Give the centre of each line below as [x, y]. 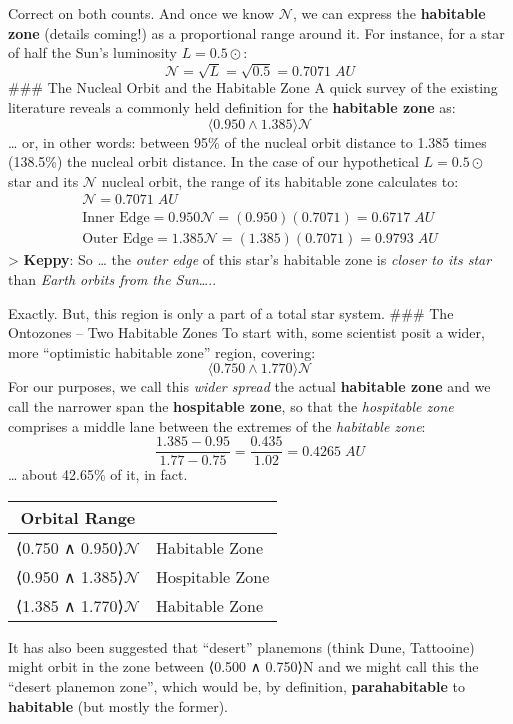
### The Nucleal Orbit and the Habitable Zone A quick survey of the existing [253, 87]
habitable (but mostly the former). [118, 705]
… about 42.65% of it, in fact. [98, 474]
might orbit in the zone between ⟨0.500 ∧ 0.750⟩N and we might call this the [243, 666]
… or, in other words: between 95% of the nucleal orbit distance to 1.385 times [247, 141]
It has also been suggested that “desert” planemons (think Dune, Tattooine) [241, 646]
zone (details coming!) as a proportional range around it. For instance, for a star [256, 32]
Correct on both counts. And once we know [141, 13]
